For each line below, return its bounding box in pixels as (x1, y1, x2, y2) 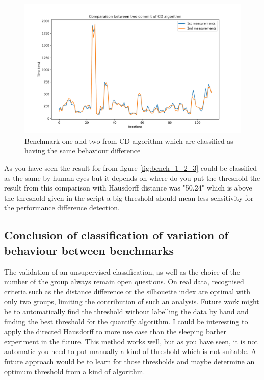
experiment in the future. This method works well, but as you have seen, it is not (4, 336, 258, 346)
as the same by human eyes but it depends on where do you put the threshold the (4, 172, 260, 183)
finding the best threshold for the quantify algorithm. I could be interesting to (4, 316, 248, 327)
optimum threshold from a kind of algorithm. (4, 366, 145, 376)
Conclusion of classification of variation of (4, 227, 228, 243)
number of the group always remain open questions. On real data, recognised (4, 276, 244, 287)
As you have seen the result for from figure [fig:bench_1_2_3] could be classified (4, 162, 257, 173)
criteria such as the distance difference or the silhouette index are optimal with (4, 286, 251, 296)
